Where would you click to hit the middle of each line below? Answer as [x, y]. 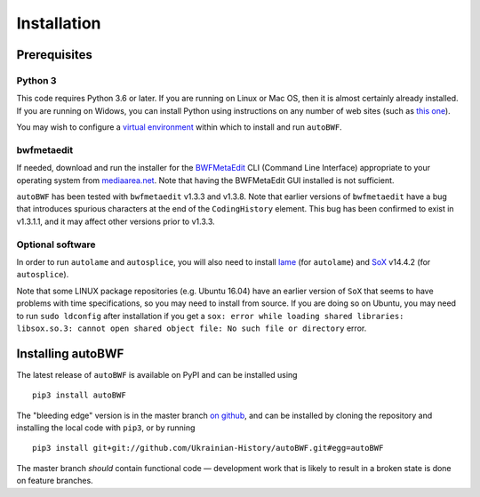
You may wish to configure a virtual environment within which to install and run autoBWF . [179, 127]
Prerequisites [54, 55]
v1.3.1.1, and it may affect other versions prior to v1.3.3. [116, 221]
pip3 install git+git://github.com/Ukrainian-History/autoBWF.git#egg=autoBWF [208, 448]
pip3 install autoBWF [79, 395]
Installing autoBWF [70, 353]
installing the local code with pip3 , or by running [106, 428]
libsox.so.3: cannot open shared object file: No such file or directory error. [192, 328]
